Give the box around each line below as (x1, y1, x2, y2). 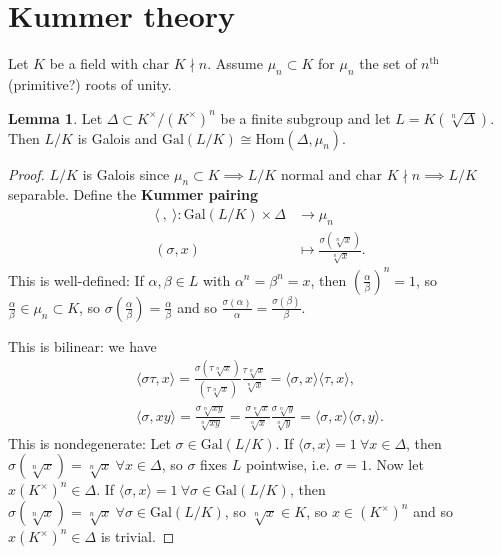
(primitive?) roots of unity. (8, 73, 172, 94)
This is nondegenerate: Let (8, 432, 171, 453)
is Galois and (77, 127, 158, 148)
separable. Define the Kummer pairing (8, 184, 259, 205)
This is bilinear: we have (8, 335, 157, 356)
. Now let (367, 454, 424, 475)
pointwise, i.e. (245, 454, 330, 475)
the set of (359, 53, 417, 74)
